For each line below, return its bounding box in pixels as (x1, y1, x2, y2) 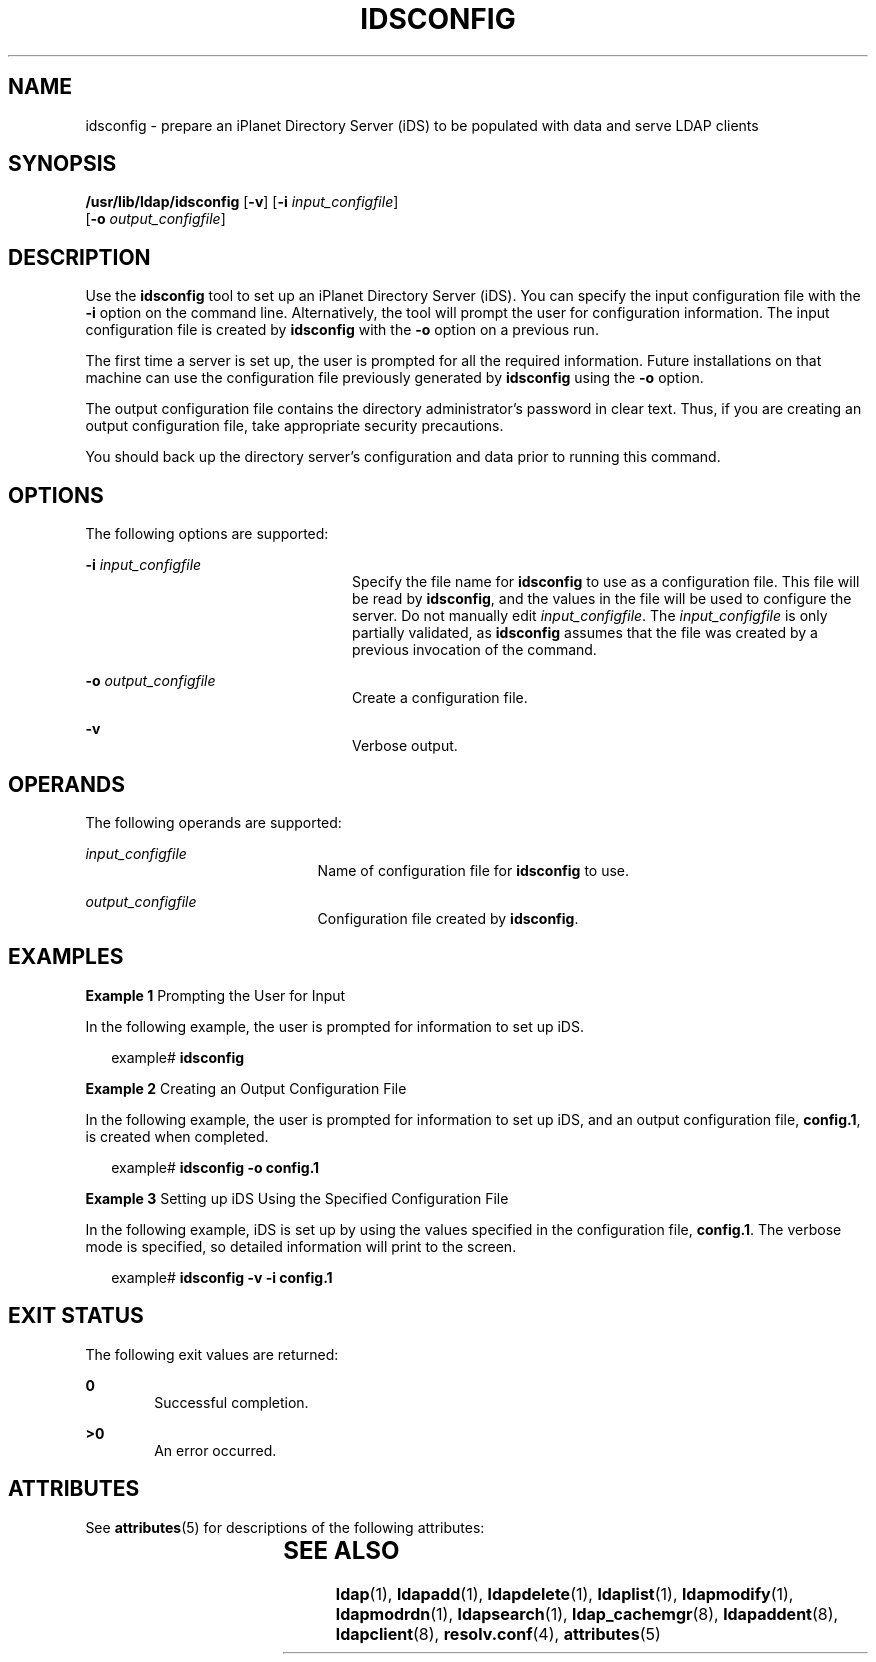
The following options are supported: (85, 525, 329, 543)
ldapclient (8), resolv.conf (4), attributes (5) (335, 1624, 661, 1645)
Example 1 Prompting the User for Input (85, 986, 346, 1004)
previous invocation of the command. (352, 641, 597, 659)
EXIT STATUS (8, 1303, 144, 1329)
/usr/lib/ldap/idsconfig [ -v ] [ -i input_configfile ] (85, 193, 399, 211)
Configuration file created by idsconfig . (317, 909, 579, 927)
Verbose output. (352, 737, 458, 755)
